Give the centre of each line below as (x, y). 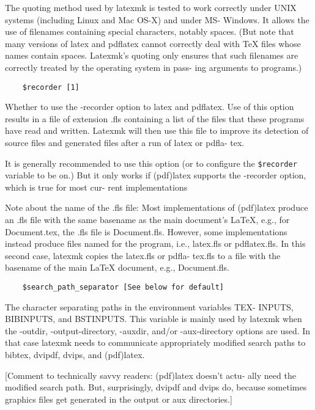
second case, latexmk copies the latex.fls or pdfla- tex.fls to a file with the (143, 255)
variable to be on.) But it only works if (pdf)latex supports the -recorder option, (156, 175)
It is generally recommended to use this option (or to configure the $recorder (151, 163)
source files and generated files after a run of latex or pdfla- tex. (125, 142)
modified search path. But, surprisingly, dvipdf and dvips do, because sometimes (156, 387)
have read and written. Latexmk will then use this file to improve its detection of (157, 130)
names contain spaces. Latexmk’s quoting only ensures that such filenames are (152, 55)
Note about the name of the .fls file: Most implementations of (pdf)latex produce (157, 207)
